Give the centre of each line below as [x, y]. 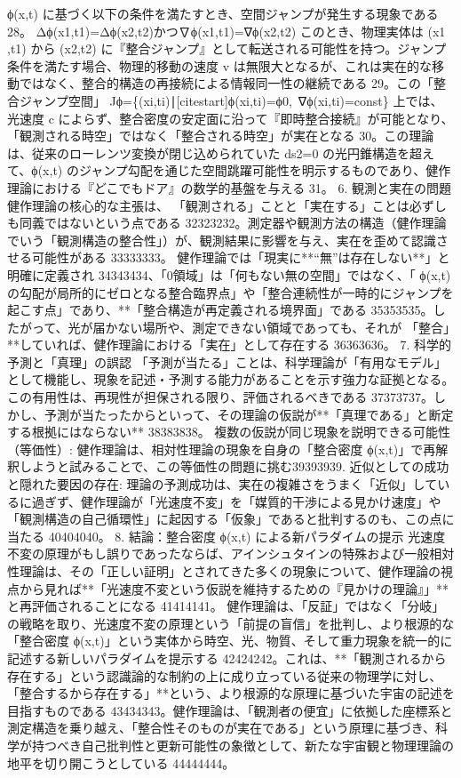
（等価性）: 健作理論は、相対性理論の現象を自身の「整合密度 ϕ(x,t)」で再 [222, 449]
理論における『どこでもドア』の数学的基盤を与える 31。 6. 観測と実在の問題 [230, 187]
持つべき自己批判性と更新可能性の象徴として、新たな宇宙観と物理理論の [242, 745]
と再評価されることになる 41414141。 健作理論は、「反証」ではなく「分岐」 [226, 606]
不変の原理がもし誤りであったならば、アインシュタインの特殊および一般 [219, 553]
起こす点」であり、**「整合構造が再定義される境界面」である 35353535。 [220, 310]
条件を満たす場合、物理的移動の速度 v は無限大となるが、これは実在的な [220, 65]
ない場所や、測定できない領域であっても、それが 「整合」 [283, 327]
